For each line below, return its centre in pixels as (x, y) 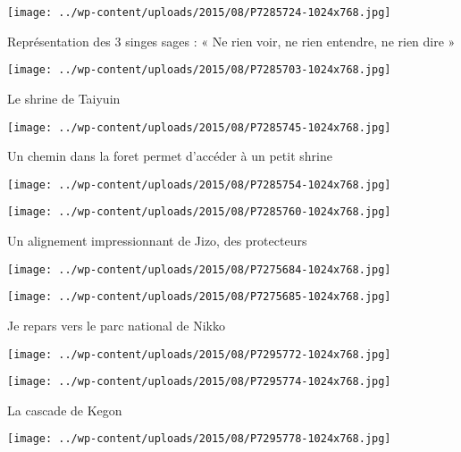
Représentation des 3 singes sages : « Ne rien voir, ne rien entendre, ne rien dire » (231, 41)
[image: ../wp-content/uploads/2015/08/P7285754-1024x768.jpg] (199, 184)
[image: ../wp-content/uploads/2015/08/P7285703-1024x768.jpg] (199, 70)
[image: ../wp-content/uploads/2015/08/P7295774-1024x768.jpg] (199, 382)
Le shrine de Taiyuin (64, 98)
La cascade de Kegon (65, 410)
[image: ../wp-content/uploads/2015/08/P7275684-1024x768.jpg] (199, 269)
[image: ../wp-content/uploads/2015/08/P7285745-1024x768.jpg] (199, 127)
